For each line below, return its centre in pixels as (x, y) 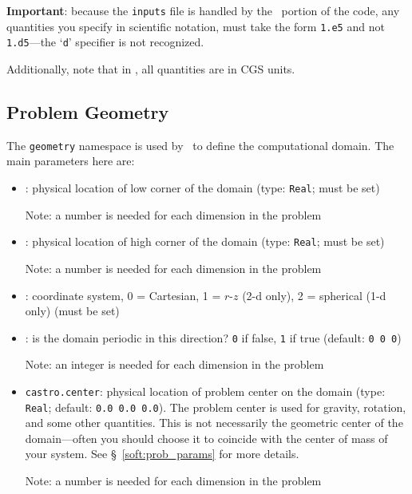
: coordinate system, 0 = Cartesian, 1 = (123, 295)
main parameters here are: (71, 161)
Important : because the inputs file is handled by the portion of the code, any (203, 10)
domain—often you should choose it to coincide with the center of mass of (206, 438)
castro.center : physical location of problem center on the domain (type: (205, 391)
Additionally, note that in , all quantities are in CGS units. (151, 68)
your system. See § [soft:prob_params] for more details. (162, 454)
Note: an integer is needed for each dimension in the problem (174, 364)
